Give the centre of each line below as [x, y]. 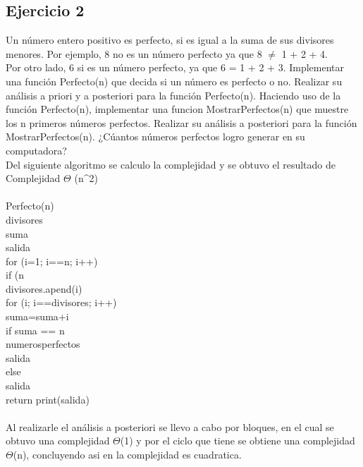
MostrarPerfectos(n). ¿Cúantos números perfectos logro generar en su [155, 137]
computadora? [36, 150]
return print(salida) [48, 399]
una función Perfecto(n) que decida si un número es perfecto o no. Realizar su [174, 81]
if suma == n [35, 330]
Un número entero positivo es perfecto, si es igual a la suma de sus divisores [170, 40]
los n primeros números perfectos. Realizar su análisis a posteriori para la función [181, 122]
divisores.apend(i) [44, 288]
